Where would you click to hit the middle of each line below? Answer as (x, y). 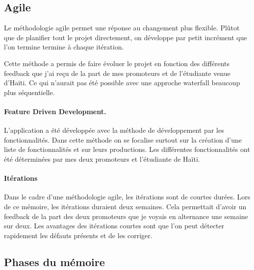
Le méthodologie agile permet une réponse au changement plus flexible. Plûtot (122, 28)
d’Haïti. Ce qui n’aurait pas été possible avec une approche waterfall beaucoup (122, 83)
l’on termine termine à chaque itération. (64, 47)
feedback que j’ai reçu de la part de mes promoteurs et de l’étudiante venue (117, 73)
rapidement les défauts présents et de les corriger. (78, 235)
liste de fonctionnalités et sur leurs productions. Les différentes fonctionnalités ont (127, 149)
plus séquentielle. (29, 92)
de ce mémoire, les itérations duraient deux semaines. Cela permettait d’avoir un (125, 206)
